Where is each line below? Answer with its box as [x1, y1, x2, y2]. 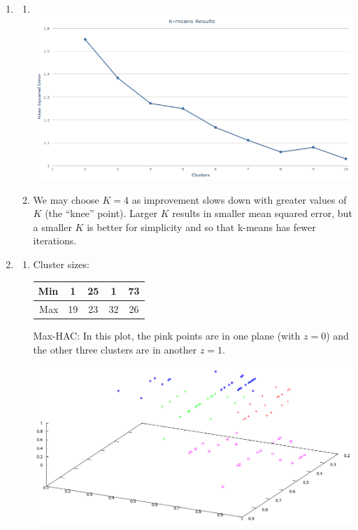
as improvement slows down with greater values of [131, 192, 347, 207]
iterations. [33, 233, 77, 248]
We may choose [33, 192, 99, 207]
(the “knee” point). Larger [45, 206, 158, 221]
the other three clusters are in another [33, 342, 197, 356]
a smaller [33, 219, 72, 234]
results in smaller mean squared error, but [172, 206, 352, 221]
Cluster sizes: [33, 256, 89, 271]
